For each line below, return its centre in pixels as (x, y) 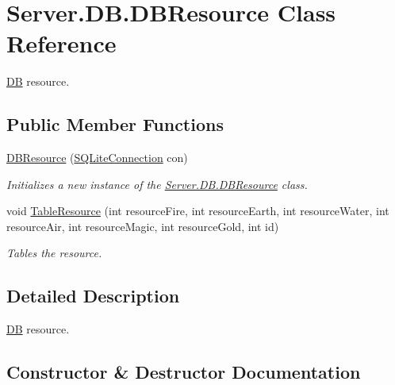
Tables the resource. (54, 253)
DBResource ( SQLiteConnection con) (97, 158)
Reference (61, 43)
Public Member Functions (115, 124)
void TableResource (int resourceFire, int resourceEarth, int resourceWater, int (198, 211)
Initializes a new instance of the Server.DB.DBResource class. (157, 184)
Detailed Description (93, 296)
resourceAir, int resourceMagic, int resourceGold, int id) (143, 226)
